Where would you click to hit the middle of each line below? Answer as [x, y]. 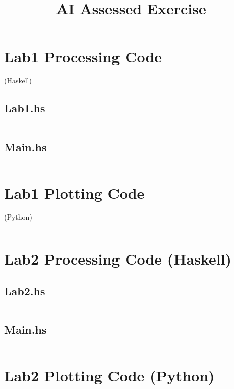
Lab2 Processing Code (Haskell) [118, 259]
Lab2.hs [25, 291]
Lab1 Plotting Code [74, 192]
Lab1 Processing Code [83, 56]
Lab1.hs [25, 108]
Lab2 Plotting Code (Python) [109, 375]
